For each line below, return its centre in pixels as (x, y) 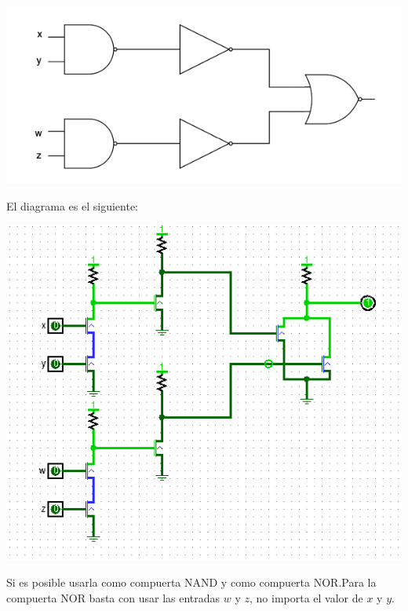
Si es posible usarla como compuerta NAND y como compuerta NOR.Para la (191, 582)
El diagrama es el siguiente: (72, 205)
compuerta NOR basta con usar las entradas (113, 597)
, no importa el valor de (306, 597)
